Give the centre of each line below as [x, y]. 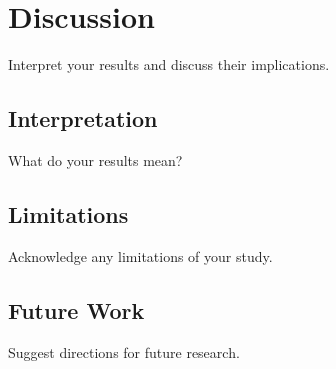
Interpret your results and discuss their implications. [169, 64]
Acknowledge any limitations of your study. [140, 255]
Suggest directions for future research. [124, 351]
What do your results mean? [95, 159]
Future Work [76, 309]
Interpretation [83, 118]
